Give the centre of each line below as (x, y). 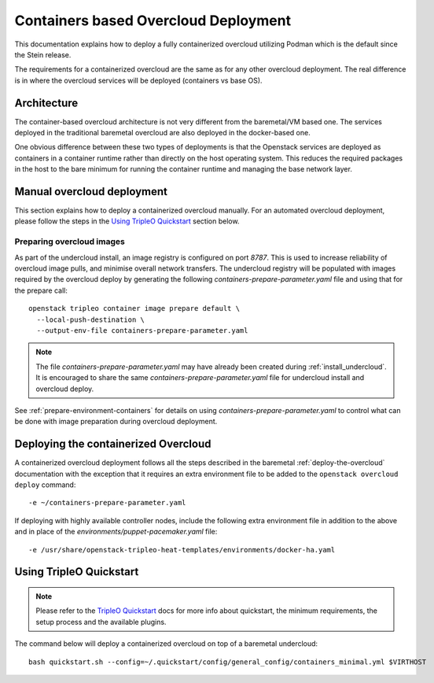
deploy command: (45, 485)
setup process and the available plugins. (101, 622)
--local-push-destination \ (91, 319)
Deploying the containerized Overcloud (113, 444)
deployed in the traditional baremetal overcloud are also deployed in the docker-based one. (162, 133)
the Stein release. (43, 54)
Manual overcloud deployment (91, 192)
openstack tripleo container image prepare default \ (134, 308)
